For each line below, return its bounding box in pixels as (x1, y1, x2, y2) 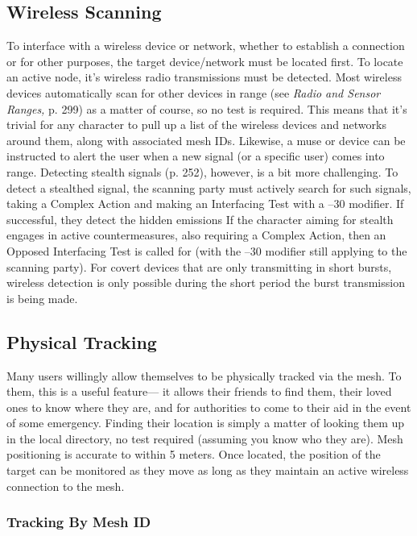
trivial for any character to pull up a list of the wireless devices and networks (6, 116, 386, 133)
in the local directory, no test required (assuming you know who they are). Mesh (6, 430, 403, 447)
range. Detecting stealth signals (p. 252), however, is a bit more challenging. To (6, 163, 398, 180)
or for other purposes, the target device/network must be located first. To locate (6, 52, 403, 69)
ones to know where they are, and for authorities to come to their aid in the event (6, 398, 411, 415)
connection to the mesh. (6, 477, 125, 494)
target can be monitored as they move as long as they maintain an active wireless (6, 462, 409, 479)
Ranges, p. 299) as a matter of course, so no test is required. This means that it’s (6, 100, 407, 117)
